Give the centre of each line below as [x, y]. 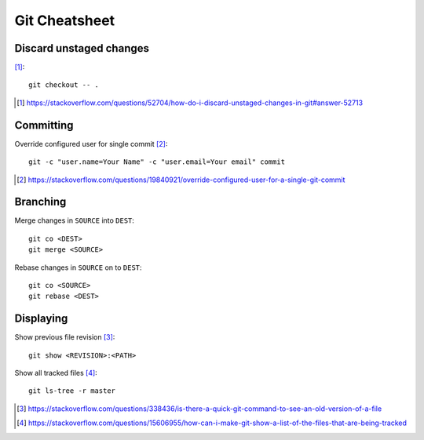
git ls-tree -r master [72, 391]
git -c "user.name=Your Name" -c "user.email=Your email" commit [157, 162]
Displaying [41, 319]
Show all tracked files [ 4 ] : [56, 373]
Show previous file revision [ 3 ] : [65, 337]
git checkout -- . [64, 85]
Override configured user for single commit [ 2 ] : [91, 144]
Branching [40, 202]
